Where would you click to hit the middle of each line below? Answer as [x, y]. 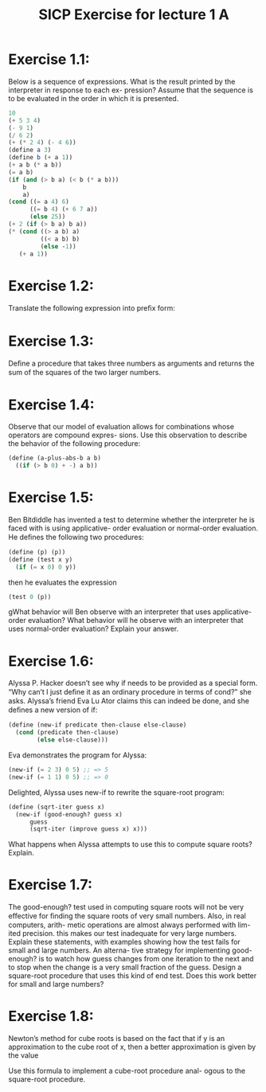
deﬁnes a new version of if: [53, 710]
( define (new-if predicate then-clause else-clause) [98, 725]
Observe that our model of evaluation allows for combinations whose [121, 427]
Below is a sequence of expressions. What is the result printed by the [122, 81]
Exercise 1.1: [49, 59]
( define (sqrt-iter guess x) [57, 807]
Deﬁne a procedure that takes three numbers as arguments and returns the [131, 363]
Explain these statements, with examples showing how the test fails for [124, 942]
